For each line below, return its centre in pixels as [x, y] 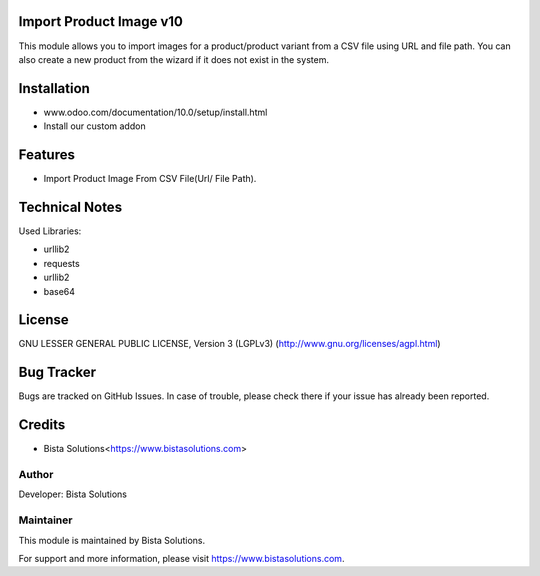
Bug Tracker [57, 372]
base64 [59, 291]
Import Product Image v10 [101, 21]
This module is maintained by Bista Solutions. [111, 540]
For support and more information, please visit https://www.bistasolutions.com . [181, 558]
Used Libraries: [50, 231]
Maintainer [45, 520]
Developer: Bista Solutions [72, 494]
